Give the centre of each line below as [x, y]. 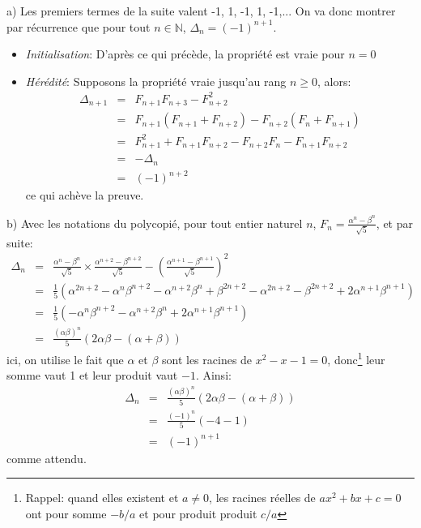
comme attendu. [47, 458]
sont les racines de [207, 359]
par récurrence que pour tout [79, 26]
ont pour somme [66, 513]
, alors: [334, 81]
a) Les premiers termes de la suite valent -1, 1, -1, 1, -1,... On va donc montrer [201, 11]
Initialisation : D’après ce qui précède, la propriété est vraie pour [185, 54]
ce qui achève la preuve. [85, 195]
